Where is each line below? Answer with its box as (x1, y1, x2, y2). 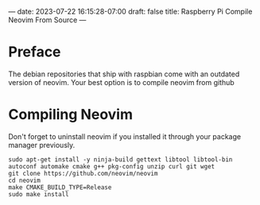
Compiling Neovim (8, 106, 134, 124)
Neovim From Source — (8, 15, 87, 25)
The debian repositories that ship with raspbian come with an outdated (8, 69, 240, 79)
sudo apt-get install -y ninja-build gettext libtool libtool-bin (8, 155, 233, 164)
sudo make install (8, 190, 69, 198)
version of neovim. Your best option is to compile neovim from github (8, 77, 235, 87)
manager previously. (8, 140, 76, 149)
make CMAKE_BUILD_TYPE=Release (8, 183, 112, 191)
